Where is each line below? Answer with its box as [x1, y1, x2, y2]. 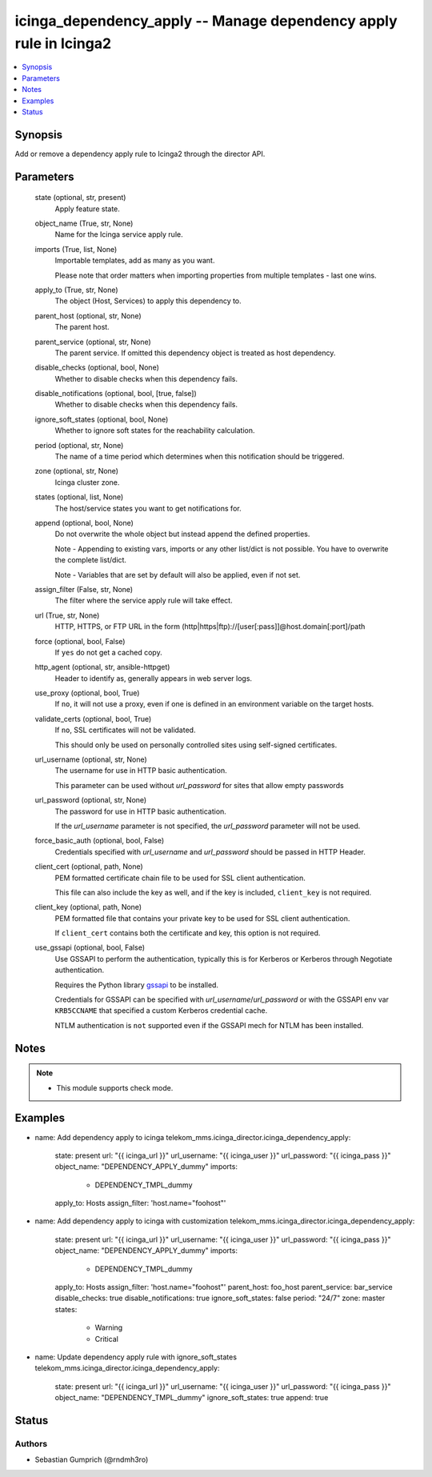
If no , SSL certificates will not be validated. [54, 725, 196, 735]
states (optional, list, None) [34, 492, 124, 502]
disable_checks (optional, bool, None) [34, 362, 159, 372]
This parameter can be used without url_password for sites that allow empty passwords [54, 780, 344, 790]
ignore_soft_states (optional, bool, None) [34, 414, 169, 424]
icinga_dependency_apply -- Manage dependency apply [14, 12, 398, 30]
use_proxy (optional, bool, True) [34, 688, 140, 698]
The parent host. [54, 322, 110, 332]
